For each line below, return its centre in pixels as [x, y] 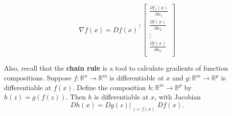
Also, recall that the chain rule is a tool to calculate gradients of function [116, 68]
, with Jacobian [178, 97]
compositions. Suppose [38, 78]
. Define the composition [109, 87]
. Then [76, 97]
